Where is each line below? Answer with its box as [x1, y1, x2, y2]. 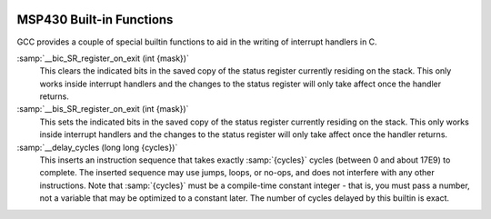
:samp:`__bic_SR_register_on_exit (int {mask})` [16, 53, 190, 64]
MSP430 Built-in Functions [16, 12, 174, 27]
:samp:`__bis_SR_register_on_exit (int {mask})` [16, 104, 189, 114]
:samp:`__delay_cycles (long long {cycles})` [16, 142, 178, 153]
